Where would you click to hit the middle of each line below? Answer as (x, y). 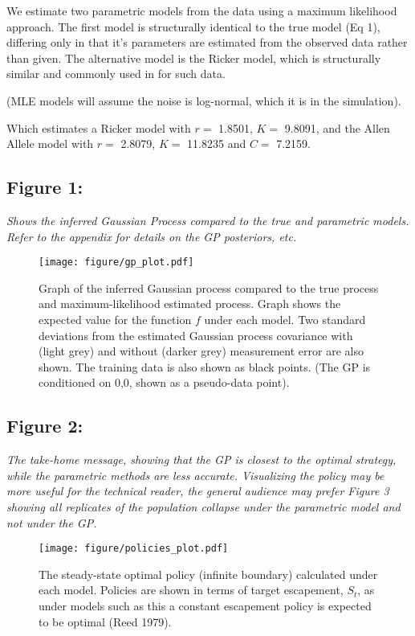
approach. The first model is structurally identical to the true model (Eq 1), (193, 26)
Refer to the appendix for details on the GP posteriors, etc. (152, 236)
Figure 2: (45, 426)
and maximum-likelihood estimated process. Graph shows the (190, 304)
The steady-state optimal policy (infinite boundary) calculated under (208, 574)
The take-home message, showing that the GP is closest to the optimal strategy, (201, 460)
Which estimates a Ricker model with (99, 127)
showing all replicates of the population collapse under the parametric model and (203, 506)
